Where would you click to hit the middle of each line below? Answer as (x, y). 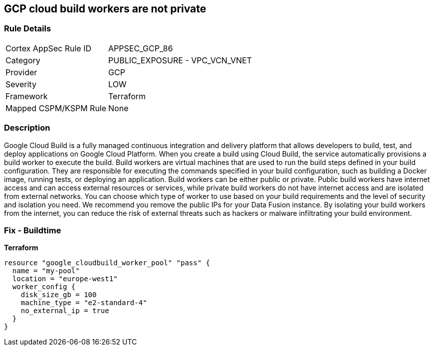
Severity (21, 84)
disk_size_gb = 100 (59, 295)
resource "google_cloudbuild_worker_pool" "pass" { (107, 263)
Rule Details (28, 29)
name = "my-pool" (46, 271)
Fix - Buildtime (33, 230)
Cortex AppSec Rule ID (49, 48)
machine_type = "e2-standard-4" (84, 303)
